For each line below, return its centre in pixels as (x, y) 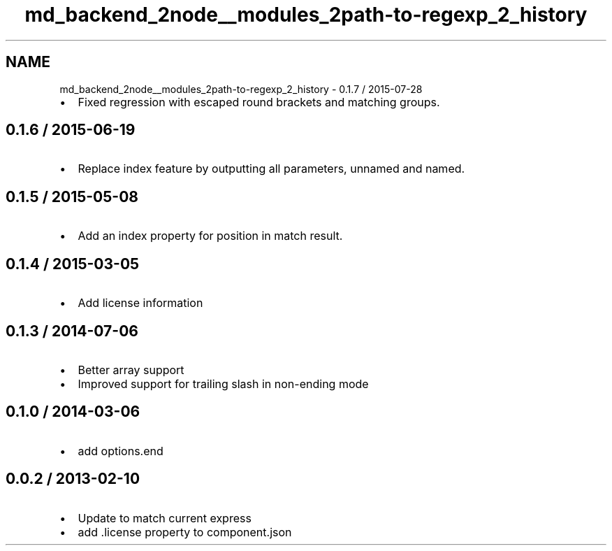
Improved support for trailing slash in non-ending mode (223, 384)
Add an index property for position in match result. (210, 236)
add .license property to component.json (185, 532)
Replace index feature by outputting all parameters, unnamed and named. (271, 169)
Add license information (140, 303)
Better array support (131, 370)
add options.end (121, 451)
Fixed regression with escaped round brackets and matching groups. (259, 102)
